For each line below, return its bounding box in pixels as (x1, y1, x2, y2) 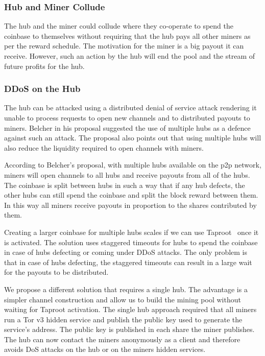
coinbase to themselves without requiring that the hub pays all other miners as (4, 30, 251, 41)
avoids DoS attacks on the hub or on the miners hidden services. (4, 344, 206, 354)
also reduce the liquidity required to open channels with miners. (4, 142, 204, 153)
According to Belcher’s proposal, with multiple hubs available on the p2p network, (4, 159, 261, 170)
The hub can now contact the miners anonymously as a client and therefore (4, 334, 240, 344)
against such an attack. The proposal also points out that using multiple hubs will (4, 132, 261, 143)
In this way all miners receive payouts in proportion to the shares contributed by (4, 199, 257, 210)
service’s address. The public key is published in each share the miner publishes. (4, 324, 255, 335)
